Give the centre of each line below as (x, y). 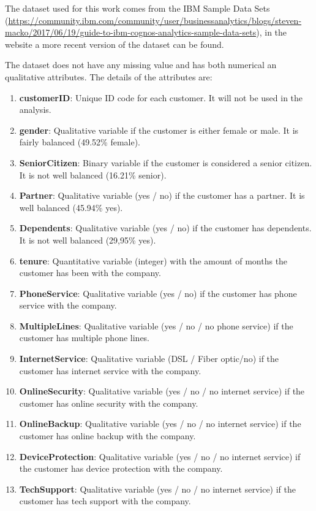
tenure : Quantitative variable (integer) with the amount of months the (153, 260)
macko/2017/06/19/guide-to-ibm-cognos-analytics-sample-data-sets (131, 32)
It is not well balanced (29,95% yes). (88, 240)
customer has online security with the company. (109, 403)
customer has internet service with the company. (110, 370)
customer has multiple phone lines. (85, 338)
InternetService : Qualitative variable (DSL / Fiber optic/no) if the (149, 359)
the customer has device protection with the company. (121, 468)
